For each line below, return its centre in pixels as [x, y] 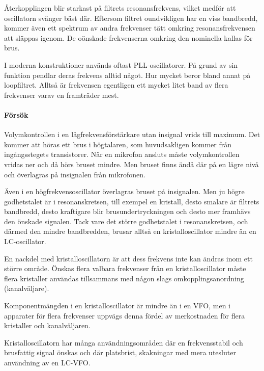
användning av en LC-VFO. [47, 363]
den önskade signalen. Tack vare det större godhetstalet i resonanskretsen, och [126, 221]
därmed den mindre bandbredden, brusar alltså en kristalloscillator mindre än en [130, 231]
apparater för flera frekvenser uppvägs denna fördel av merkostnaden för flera [125, 315]
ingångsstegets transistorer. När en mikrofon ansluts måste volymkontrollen [122, 154]
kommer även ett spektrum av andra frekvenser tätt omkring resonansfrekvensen [130, 28]
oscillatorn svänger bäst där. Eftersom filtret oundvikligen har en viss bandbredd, [131, 18]
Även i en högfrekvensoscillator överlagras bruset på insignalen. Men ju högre [124, 191]
